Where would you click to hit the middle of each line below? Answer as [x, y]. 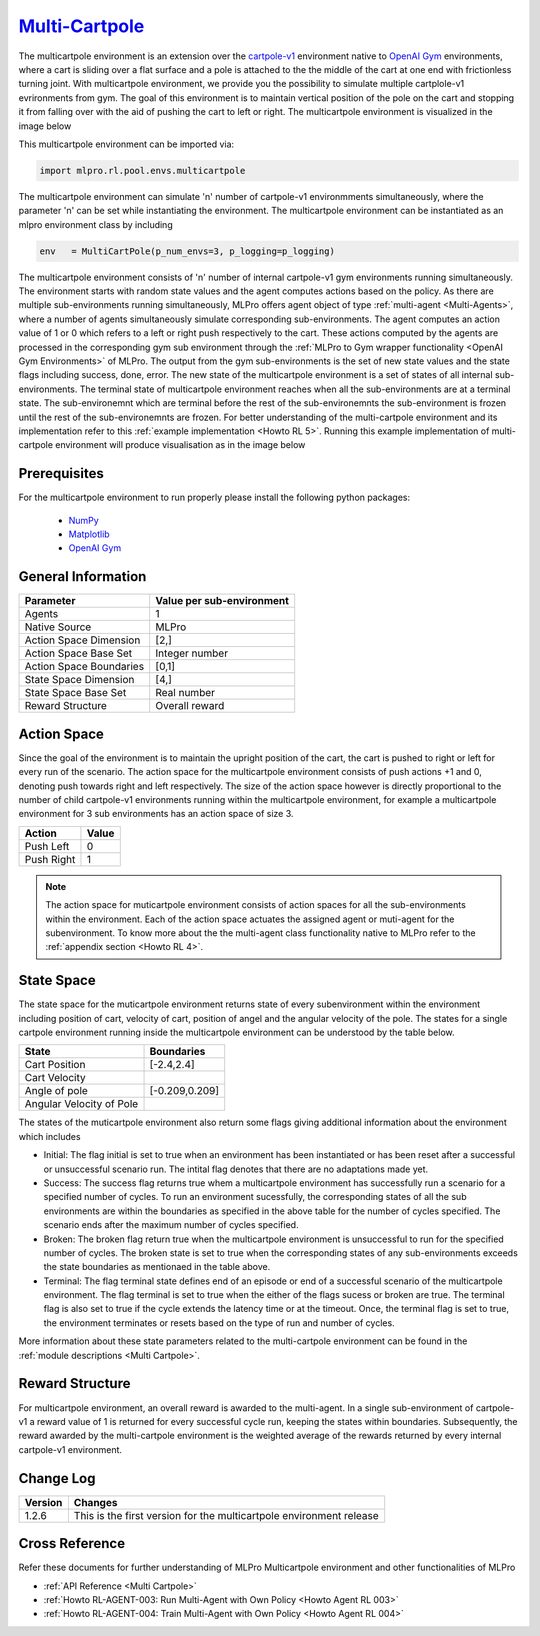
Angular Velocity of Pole [81, 1104]
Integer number [192, 653]
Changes [95, 1502]
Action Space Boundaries [84, 667]
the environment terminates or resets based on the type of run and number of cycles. [219, 1322]
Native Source [58, 627]
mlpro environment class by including [96, 224]
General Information [82, 576]
